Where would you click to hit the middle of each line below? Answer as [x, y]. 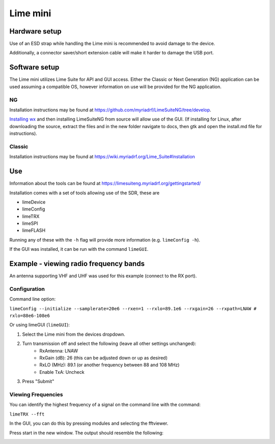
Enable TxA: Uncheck [62, 372]
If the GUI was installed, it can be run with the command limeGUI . [79, 249]
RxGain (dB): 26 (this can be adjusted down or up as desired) [103, 358]
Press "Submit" [38, 381]
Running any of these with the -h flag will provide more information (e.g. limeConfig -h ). [105, 240]
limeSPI [30, 223]
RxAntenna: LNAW [59, 350]
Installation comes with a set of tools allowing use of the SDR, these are [85, 193]
